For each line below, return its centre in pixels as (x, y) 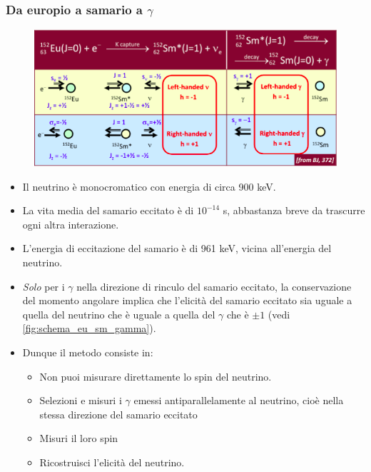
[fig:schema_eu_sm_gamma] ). (89, 328)
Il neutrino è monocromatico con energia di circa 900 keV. (149, 186)
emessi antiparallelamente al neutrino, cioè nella (239, 400)
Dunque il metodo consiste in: (88, 352)
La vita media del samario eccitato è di (108, 210)
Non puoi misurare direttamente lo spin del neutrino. (156, 376)
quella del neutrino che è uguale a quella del (119, 314)
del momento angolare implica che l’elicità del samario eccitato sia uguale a (187, 300)
